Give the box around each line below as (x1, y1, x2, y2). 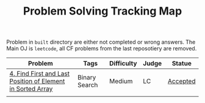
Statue (171, 59, 192, 68)
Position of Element (9, 77, 65, 85)
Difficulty (109, 59, 137, 68)
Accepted (167, 77, 196, 85)
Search (77, 81, 98, 89)
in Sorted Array (9, 85, 53, 93)
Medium (109, 77, 133, 85)
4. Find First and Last (9, 70, 70, 78)
